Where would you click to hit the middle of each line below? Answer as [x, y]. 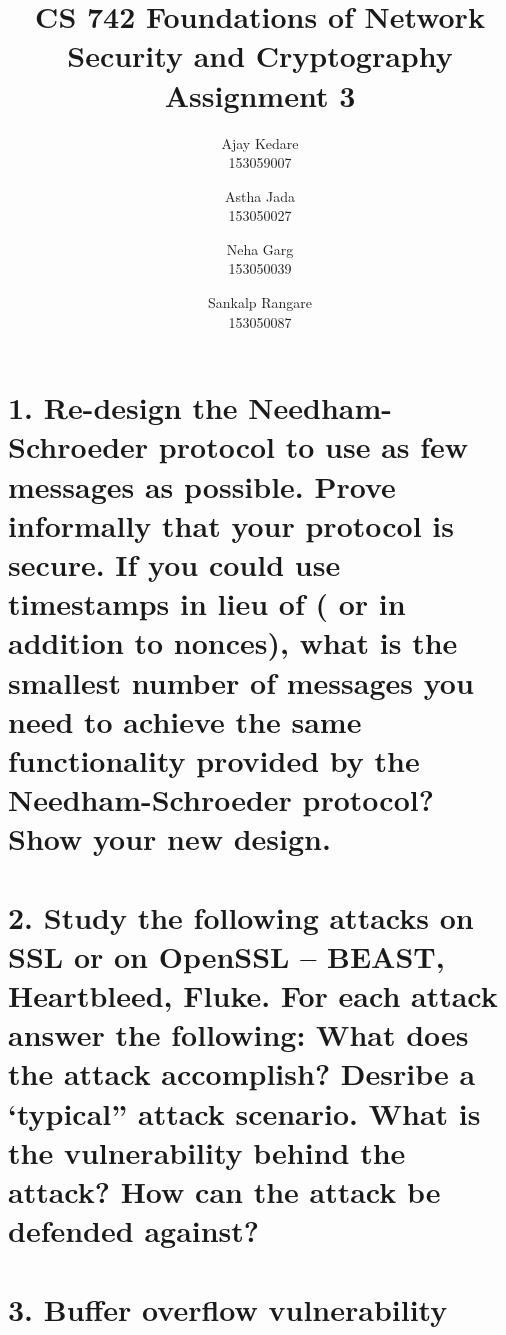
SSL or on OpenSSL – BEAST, [226, 955]
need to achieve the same [185, 720]
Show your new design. [169, 838]
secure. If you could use [174, 564]
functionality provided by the [214, 759]
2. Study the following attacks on [241, 916]
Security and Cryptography [260, 55]
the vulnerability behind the [207, 1151]
